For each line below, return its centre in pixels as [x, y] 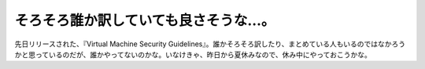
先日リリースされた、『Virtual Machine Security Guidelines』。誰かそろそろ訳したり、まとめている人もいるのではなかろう [210, 44]
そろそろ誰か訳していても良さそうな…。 [145, 20]
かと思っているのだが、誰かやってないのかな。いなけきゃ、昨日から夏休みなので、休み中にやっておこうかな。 [193, 54]
